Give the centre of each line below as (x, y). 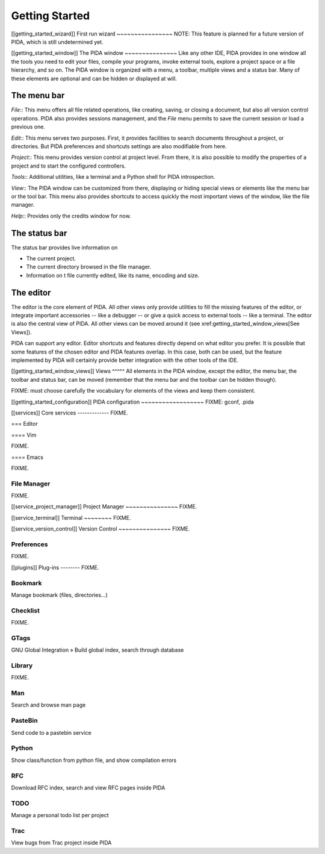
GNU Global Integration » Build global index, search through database (97, 650)
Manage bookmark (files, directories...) (59, 595)
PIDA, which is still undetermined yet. (57, 42)
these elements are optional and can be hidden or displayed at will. (94, 78)
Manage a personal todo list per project (60, 815)
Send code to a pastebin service (51, 732)
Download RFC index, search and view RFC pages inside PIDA (88, 787)
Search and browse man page (48, 705)
